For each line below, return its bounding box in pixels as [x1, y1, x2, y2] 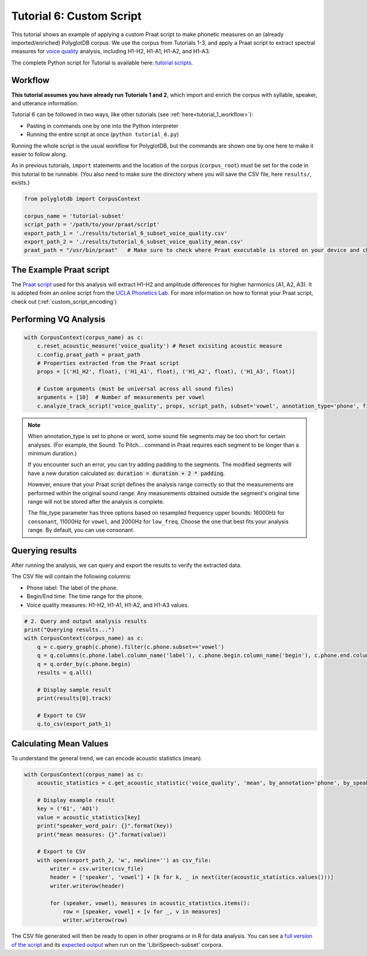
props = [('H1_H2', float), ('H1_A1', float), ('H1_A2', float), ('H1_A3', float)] [37, 368, 295, 375]
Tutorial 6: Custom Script [11, 9, 142, 23]
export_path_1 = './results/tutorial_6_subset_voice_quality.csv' [24, 230, 228, 237]
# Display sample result [37, 686, 112, 693]
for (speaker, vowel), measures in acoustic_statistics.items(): [50, 900, 250, 906]
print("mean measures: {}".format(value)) [37, 831, 166, 838]
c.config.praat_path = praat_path [37, 351, 141, 358]
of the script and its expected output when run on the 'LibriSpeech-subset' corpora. [11, 941, 223, 948]
